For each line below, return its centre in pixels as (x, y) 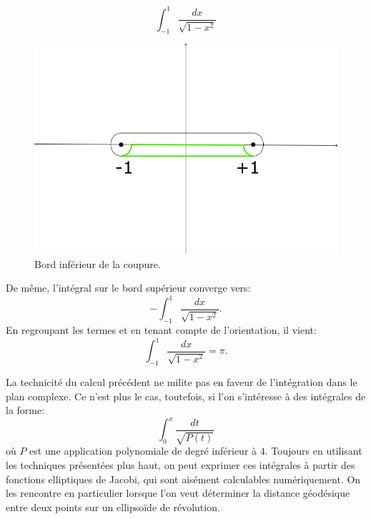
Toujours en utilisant (317, 451)
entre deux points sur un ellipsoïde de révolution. (113, 506)
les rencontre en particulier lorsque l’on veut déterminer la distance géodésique (178, 493)
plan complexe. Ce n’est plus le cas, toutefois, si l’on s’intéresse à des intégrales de (186, 396)
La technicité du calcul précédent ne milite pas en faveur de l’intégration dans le (182, 382)
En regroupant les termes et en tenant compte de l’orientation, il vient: (161, 330)
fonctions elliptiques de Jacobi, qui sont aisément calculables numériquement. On (183, 479)
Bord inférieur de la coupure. (98, 263)
